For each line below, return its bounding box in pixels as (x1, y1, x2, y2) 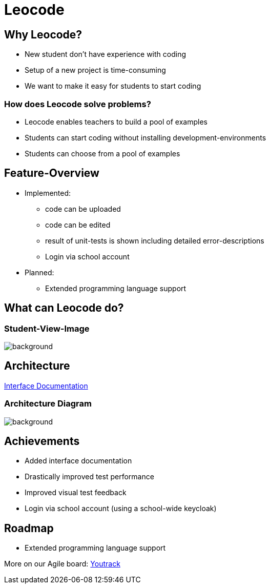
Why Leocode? (4, 28, 82, 41)
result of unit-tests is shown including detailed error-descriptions (45, 236, 264, 245)
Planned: (25, 268, 54, 277)
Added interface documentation (25, 456, 132, 465)
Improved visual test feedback (25, 488, 127, 497)
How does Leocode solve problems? (4, 98, 151, 109)
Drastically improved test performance (25, 472, 154, 481)
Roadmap (4, 521, 54, 535)
